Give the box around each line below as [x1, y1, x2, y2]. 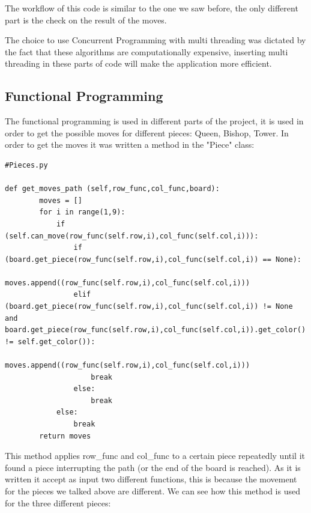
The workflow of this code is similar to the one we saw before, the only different [5, 2, 298, 14]
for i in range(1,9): [39, 208, 125, 217]
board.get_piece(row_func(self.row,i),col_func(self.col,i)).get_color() [5, 326, 306, 335]
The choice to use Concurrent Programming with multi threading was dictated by [5, 34, 306, 46]
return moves [39, 431, 91, 440]
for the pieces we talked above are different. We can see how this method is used [5, 484, 300, 497]
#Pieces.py [5, 160, 48, 169]
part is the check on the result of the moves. [5, 13, 167, 26]
